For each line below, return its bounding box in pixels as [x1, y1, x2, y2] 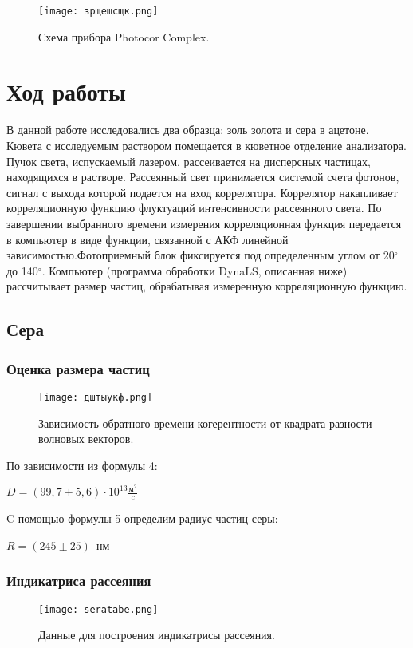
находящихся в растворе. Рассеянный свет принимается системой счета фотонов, [6, 168, 399, 185]
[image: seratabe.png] [38, 603, 159, 615]
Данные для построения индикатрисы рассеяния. [38, 626, 275, 643]
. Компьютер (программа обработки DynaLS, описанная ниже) [41, 262, 348, 279]
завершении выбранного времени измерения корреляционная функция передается [6, 215, 402, 231]
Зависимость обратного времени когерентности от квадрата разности [38, 414, 372, 431]
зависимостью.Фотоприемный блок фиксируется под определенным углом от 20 [6, 247, 395, 263]
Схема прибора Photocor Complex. [38, 28, 210, 45]
